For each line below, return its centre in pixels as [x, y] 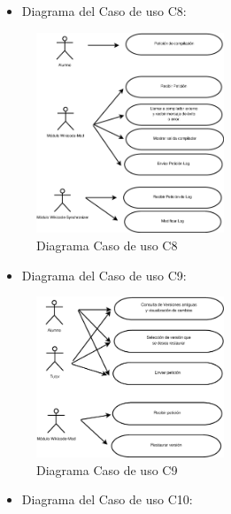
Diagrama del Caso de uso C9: [104, 275]
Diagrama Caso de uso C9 [107, 469]
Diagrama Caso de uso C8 [107, 245]
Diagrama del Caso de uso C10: [107, 499]
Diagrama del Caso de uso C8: [104, 11]
